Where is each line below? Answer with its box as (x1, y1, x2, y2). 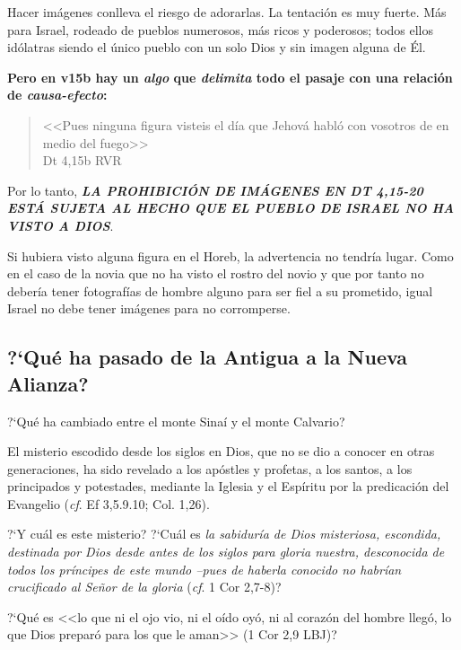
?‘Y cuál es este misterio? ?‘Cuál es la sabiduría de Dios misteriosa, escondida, (7, 524, 441, 543)
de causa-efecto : (7, 85, 108, 104)
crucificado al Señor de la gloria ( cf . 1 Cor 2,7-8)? (7, 577, 282, 596)
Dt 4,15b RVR (42, 151, 122, 170)
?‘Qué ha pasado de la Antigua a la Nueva (7, 343, 408, 371)
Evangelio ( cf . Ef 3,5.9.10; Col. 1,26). (7, 494, 210, 513)
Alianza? (7, 369, 89, 397)
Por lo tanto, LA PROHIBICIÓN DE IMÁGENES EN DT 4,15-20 (7, 180, 423, 199)
